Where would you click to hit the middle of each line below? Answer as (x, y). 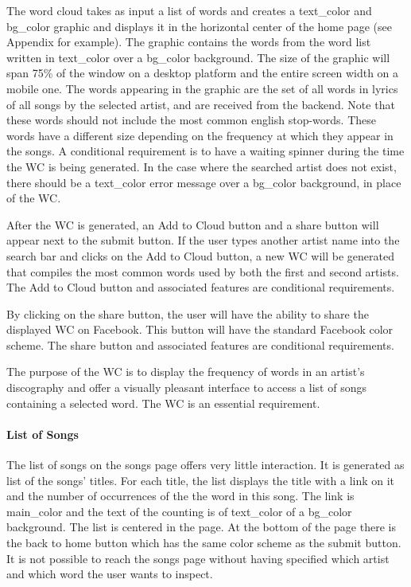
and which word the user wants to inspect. (110, 574)
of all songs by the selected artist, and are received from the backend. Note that (201, 104)
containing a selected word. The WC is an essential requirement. (163, 403)
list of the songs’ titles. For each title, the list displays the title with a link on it (201, 480)
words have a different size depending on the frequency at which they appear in (200, 135)
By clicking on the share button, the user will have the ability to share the (188, 313)
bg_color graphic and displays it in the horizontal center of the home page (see (199, 26)
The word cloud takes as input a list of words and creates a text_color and (189, 10)
